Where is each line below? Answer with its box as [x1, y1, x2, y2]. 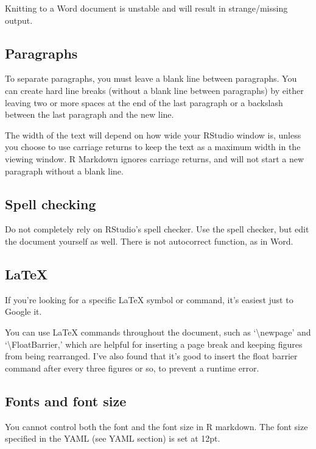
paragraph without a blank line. [5, 164, 124, 177]
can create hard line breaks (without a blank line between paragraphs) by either [5, 84, 304, 96]
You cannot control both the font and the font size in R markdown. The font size [5, 420, 308, 433]
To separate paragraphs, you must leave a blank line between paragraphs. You [5, 72, 297, 85]
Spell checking [5, 194, 96, 213]
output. [5, 13, 33, 26]
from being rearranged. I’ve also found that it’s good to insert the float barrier [5, 350, 298, 362]
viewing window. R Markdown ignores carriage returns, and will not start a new [5, 152, 304, 165]
